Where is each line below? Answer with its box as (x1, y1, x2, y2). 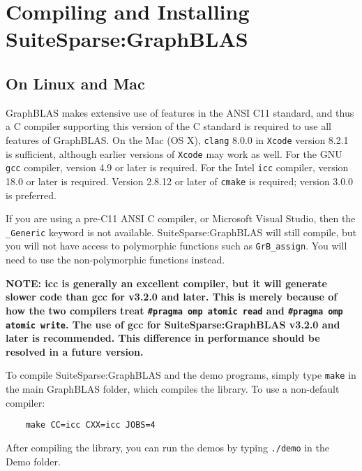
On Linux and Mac (6, 72, 145, 94)
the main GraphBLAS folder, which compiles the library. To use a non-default (6, 382, 340, 396)
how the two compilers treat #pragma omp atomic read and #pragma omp (6, 303, 343, 317)
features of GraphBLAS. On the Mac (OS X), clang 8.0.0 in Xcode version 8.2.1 (6, 132, 349, 147)
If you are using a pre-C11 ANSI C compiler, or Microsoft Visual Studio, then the (6, 211, 356, 226)
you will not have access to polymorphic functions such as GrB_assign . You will (6, 238, 347, 253)
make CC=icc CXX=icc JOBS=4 (25, 420, 156, 430)
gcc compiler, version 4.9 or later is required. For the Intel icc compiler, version (6, 160, 349, 175)
